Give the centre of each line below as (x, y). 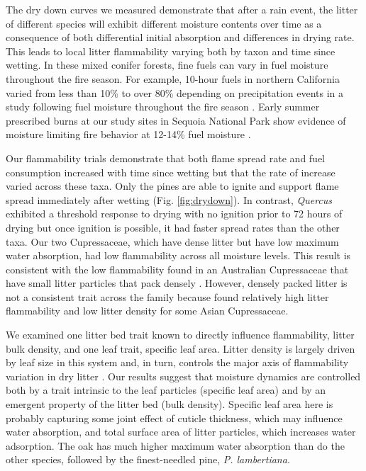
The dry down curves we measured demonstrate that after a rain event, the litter (182, 9)
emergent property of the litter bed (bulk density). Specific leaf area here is (170, 404)
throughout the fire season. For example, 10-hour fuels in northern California (173, 78)
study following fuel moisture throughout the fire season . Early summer (163, 107)
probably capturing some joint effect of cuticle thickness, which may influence (174, 418)
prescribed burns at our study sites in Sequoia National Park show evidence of (176, 120)
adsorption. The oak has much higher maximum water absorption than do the (175, 445)
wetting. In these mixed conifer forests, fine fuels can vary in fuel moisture (167, 65)
